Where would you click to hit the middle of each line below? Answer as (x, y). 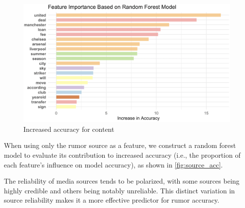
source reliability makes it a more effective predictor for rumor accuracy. (112, 200)
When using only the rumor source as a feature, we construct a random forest (120, 145)
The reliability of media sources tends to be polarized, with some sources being (122, 181)
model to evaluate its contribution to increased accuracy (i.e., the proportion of (122, 155)
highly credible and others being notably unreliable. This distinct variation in (120, 190)
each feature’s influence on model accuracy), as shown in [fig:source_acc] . (113, 164)
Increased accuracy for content (69, 129)
